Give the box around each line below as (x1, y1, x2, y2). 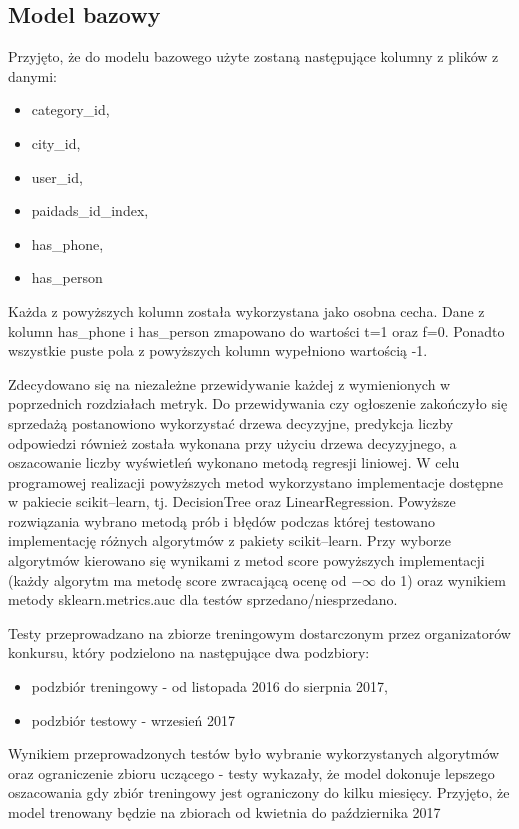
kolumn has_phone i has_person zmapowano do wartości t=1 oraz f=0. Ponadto (8, 320, 505, 341)
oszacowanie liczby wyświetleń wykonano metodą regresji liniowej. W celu (8, 452, 460, 473)
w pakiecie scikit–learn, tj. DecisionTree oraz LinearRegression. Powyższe (8, 491, 456, 512)
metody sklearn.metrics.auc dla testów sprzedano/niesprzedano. (8, 589, 398, 610)
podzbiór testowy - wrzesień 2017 (31, 709, 236, 730)
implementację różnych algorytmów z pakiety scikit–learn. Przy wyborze (8, 530, 452, 551)
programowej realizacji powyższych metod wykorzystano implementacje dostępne (8, 471, 504, 492)
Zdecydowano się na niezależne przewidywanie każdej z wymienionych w (8, 373, 451, 394)
